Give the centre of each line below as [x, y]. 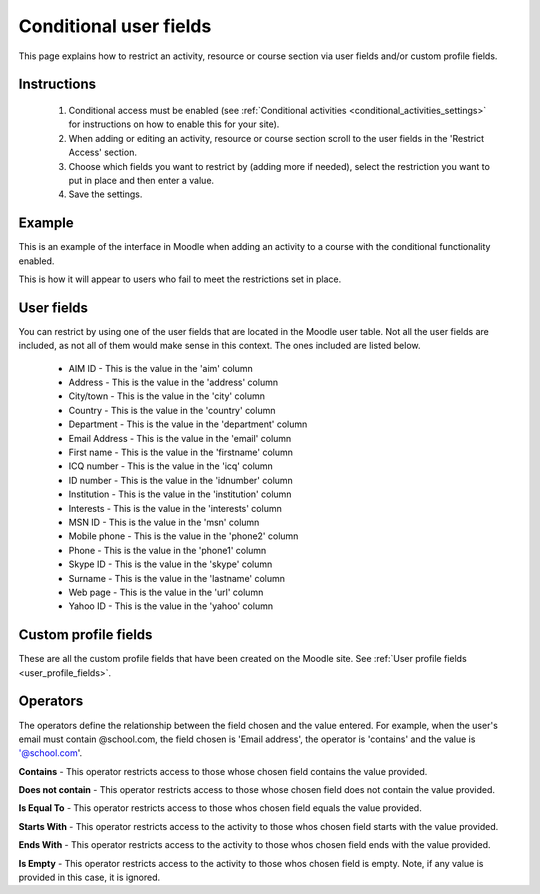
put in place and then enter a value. [141, 180]
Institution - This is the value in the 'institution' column [180, 494]
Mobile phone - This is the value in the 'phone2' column [183, 536]
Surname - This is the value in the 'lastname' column [176, 578]
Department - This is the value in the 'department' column [188, 424]
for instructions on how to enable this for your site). [174, 124]
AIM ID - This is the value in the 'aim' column [161, 368]
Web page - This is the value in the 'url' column [166, 592]
